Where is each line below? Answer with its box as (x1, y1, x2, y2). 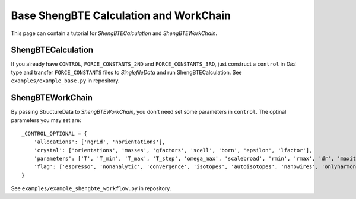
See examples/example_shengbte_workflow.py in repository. (11, 185, 171, 192)
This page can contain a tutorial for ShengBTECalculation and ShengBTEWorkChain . (11, 30, 218, 37)
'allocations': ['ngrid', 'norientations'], (33, 139, 166, 145)
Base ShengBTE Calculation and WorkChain (11, 9, 231, 22)
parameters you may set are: (11, 116, 81, 124)
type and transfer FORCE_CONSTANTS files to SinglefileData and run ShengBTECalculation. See (11, 69, 243, 76)
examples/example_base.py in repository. (11, 77, 120, 84)
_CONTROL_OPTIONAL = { (21, 130, 88, 137)
